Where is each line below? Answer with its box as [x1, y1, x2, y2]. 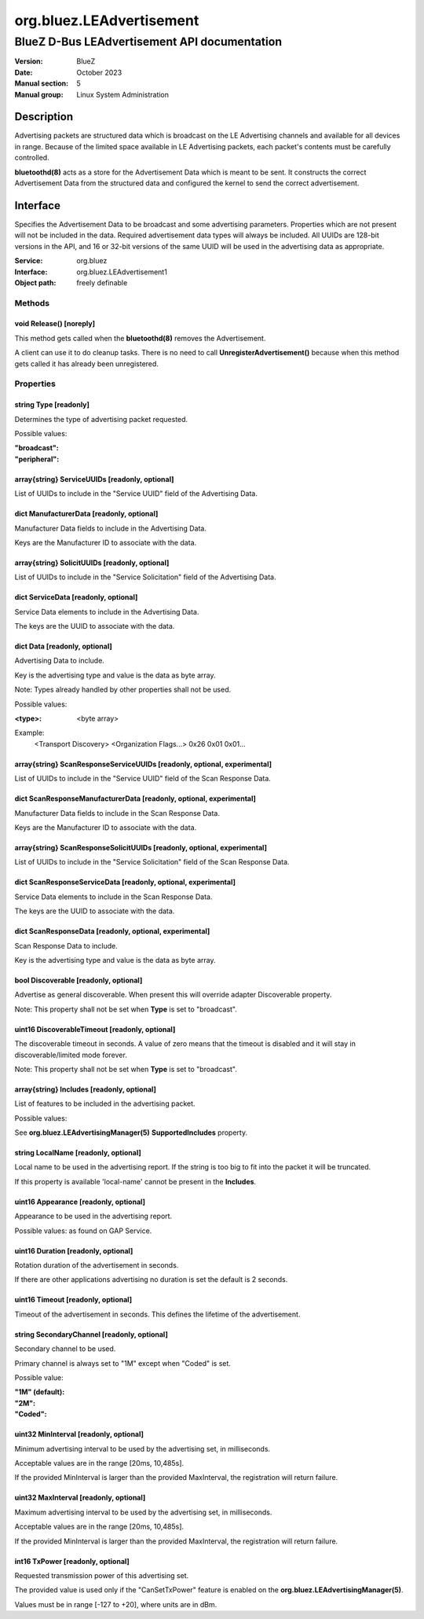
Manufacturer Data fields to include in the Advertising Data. [14, 523, 207, 533]
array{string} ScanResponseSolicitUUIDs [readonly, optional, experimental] [14, 843, 267, 852]
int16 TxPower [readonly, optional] [14, 1556, 130, 1566]
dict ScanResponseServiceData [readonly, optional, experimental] [14, 877, 236, 887]
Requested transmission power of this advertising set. [14, 1570, 189, 1580]
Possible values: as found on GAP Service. [14, 1226, 152, 1235]
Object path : [14, 277, 57, 287]
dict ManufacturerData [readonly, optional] [14, 509, 159, 519]
